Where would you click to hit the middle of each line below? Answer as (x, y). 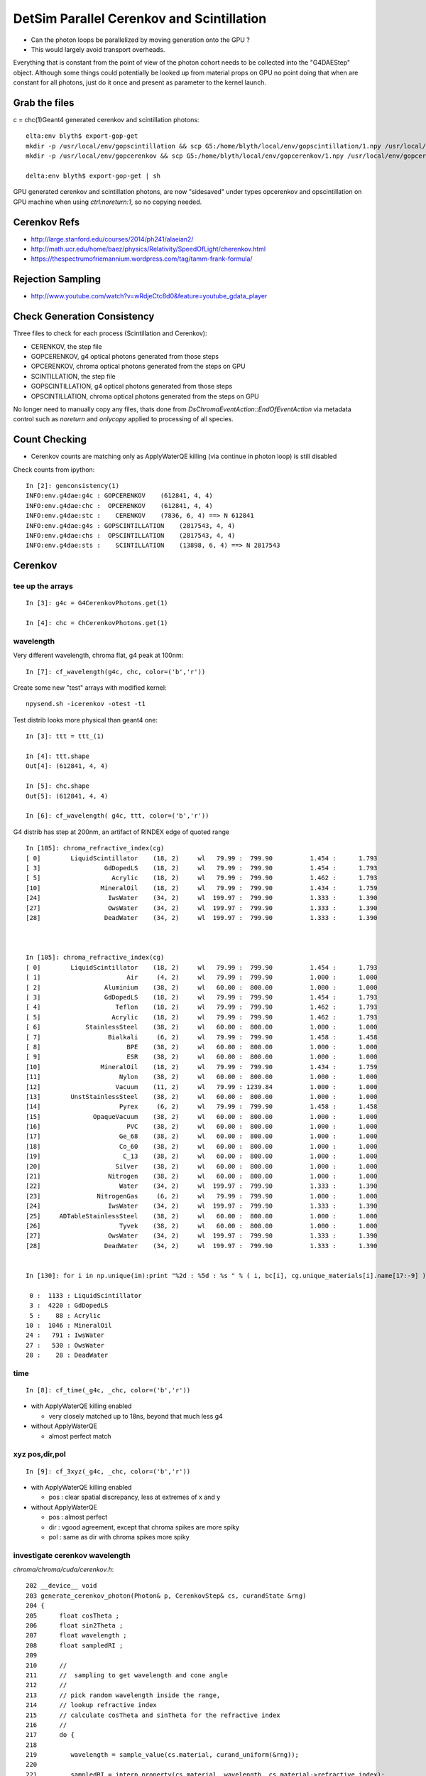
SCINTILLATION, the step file (73, 376)
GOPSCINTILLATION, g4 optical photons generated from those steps (132, 386)
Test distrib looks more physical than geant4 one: (86, 720)
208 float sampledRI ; (75, 1645)
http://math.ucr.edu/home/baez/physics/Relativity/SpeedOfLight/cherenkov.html (148, 249)
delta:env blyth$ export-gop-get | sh (93, 175)
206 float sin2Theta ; (75, 1625)
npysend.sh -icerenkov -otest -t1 (86, 704)
